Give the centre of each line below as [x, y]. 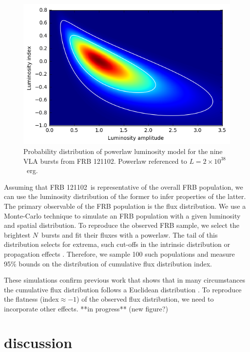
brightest [17, 234]
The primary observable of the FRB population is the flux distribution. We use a [125, 206]
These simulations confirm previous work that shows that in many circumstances [125, 280]
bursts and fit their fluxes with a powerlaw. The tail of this [130, 234]
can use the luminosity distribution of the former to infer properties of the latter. [125, 196]
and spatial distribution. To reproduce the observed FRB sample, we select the [122, 225]
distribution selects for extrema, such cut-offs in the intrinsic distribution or [117, 244]
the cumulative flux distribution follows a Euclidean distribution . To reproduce [123, 289]
